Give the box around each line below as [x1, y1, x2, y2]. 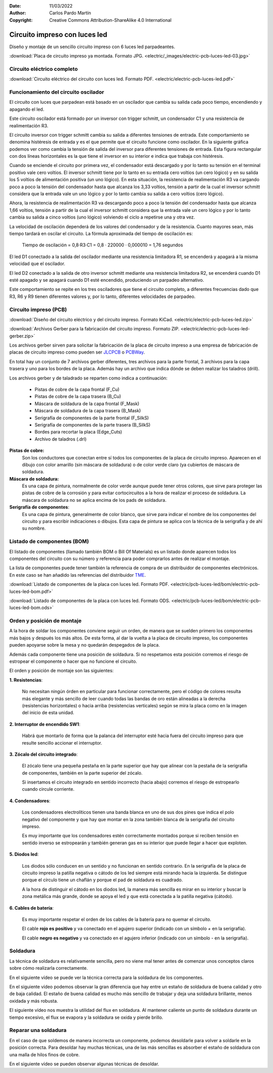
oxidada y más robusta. [9, 998, 58, 1004]
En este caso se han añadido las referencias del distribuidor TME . [9, 572, 146, 578]
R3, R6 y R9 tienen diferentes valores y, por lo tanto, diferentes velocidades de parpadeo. [9, 293, 196, 299]
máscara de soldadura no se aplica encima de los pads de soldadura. [22, 497, 167, 503]
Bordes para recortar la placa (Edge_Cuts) [34, 429, 122, 435]
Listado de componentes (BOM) [9, 538, 89, 545]
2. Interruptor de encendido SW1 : [9, 721, 80, 727]
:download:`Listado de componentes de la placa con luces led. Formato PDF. [9, 581, 169, 587]
